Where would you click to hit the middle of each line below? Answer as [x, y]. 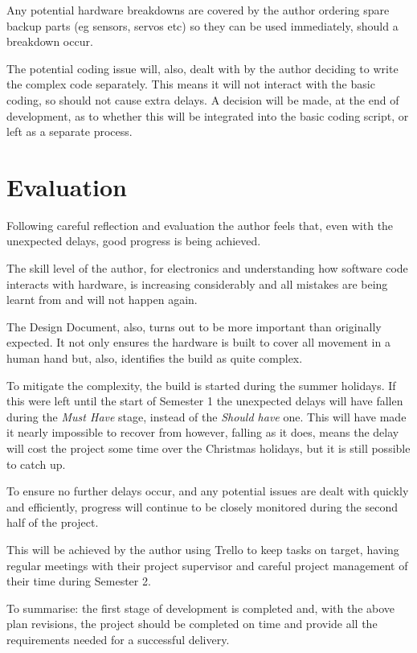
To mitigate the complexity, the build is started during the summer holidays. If [201, 385]
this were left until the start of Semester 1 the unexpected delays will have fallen [205, 401]
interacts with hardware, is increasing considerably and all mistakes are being [197, 283]
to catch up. [36, 464]
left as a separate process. [69, 131]
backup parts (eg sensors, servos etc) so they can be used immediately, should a [202, 25]
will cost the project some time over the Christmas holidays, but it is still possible [208, 448]
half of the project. [53, 522]
